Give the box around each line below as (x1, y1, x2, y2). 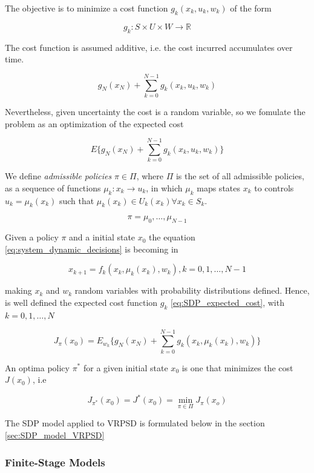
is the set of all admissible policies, (175, 170, 304, 182)
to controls (254, 181, 294, 194)
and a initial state (69, 231, 136, 243)
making (5, 284, 32, 297)
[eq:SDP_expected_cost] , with (171, 296, 284, 308)
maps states (197, 181, 241, 194)
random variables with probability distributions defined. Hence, (74, 284, 310, 297)
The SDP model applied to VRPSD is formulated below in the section (5, 417, 265, 429)
